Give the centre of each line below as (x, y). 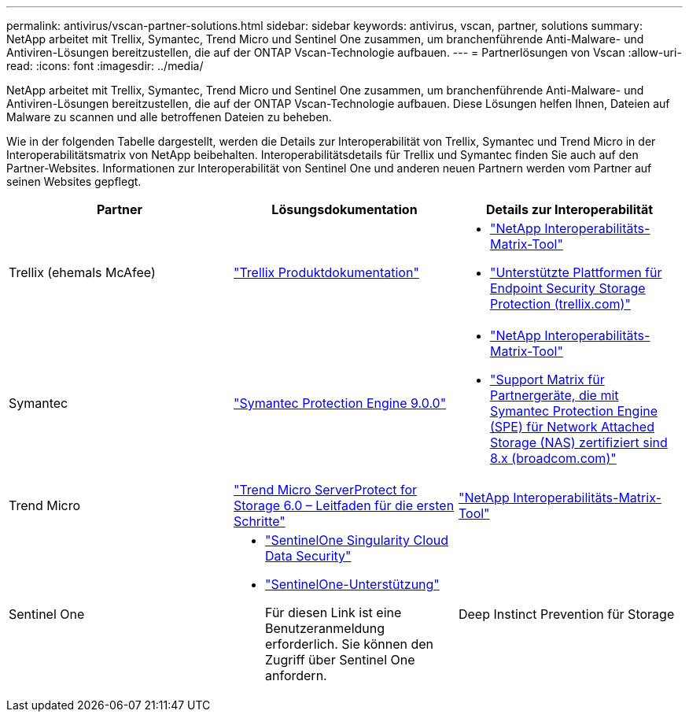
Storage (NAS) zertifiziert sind (578, 442)
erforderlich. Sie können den (349, 644)
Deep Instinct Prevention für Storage (566, 614)
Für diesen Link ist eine (333, 613)
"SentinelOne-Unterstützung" (352, 584)
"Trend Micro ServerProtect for (325, 490)
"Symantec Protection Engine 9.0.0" (340, 403)
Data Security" (308, 556)
